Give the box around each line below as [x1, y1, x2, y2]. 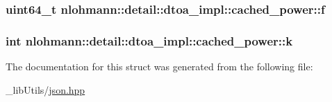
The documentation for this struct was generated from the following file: [6, 59, 313, 74]
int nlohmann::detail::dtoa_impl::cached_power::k [6, 32, 293, 49]
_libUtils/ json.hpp [6, 82, 85, 96]
